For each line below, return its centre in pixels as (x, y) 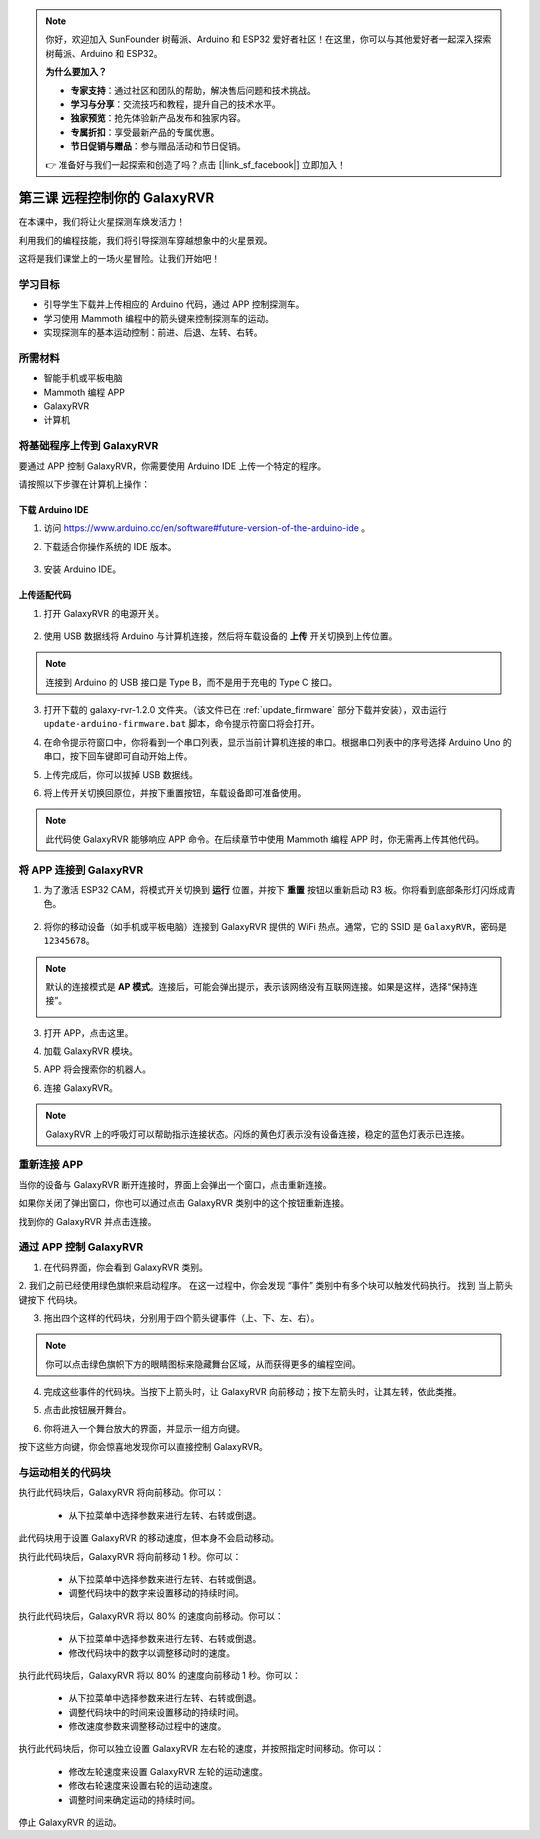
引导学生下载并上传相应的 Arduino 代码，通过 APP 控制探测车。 (174, 304)
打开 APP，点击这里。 (88, 1032)
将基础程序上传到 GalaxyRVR (88, 446)
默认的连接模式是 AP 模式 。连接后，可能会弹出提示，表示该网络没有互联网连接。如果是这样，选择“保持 (257, 986)
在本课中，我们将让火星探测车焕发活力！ (101, 222)
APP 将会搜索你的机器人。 (97, 1069)
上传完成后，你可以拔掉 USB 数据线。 (121, 774)
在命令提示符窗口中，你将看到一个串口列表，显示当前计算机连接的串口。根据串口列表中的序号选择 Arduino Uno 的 (277, 742)
